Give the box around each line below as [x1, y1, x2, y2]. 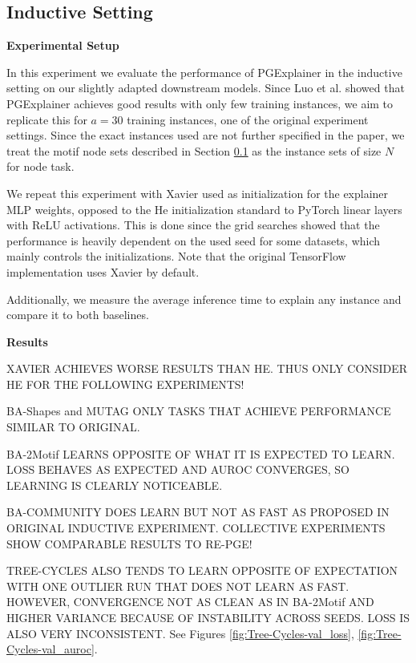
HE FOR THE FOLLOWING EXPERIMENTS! [6, 375, 244, 392]
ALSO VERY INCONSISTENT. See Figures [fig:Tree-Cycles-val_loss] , [6, 625, 354, 641]
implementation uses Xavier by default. [6, 263, 200, 280]
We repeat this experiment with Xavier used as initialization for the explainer [6, 184, 389, 201]
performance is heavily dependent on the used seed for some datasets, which [6, 232, 381, 249]
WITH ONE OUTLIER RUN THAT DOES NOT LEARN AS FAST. [6, 577, 349, 594]
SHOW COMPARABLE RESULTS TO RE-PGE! [6, 535, 252, 552]
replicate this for [6, 111, 87, 127]
